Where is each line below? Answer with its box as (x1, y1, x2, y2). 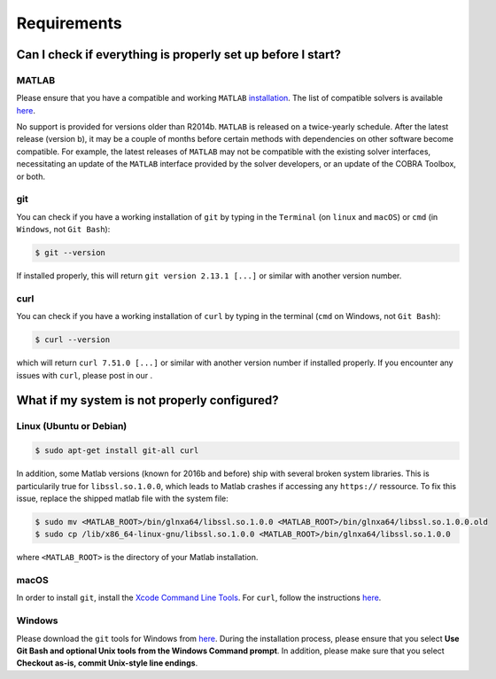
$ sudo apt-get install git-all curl (35, 446, 199, 456)
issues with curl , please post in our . (16, 370, 153, 380)
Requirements (16, 13, 123, 33)
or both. (16, 171, 46, 182)
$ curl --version (35, 335, 111, 345)
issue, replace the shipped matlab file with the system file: (16, 493, 229, 503)
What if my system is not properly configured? (16, 393, 279, 408)
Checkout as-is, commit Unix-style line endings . (16, 658, 198, 668)
